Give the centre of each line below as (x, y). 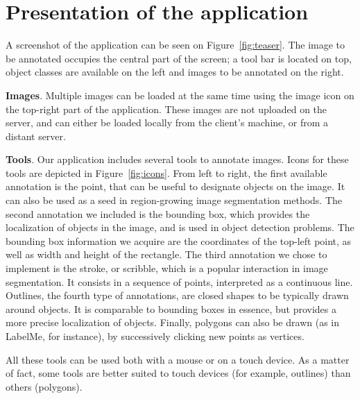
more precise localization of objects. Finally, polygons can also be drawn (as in (172, 322)
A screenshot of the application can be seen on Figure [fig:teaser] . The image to (175, 45)
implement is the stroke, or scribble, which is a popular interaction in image (167, 268)
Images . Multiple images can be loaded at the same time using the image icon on (180, 95)
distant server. (36, 136)
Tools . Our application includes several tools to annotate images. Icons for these (177, 159)
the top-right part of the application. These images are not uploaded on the (166, 109)
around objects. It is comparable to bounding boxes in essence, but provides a (171, 308)
